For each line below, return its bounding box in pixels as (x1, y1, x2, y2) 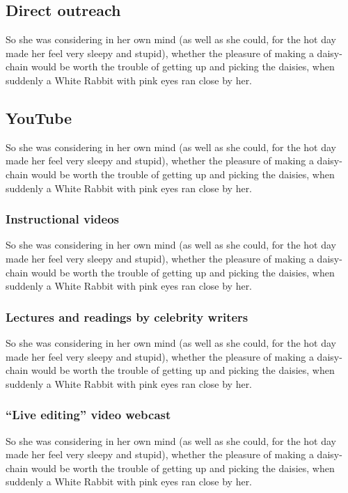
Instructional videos (6, 210, 119, 228)
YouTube (6, 107, 72, 128)
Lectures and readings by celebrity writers (6, 308, 248, 325)
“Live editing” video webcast (6, 406, 171, 423)
